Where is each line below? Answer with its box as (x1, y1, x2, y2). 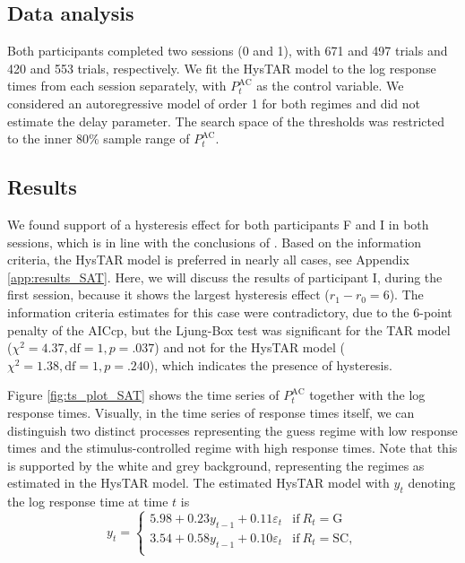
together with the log (309, 385, 426, 404)
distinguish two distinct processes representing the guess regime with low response (7, 420, 458, 439)
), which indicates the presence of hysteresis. (149, 355, 392, 374)
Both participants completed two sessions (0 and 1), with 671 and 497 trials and (7, 41, 448, 60)
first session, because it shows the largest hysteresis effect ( (7, 285, 330, 304)
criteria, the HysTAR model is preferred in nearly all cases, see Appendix (7, 250, 409, 269)
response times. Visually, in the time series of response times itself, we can (7, 403, 415, 421)
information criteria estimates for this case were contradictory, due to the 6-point (7, 302, 452, 321)
